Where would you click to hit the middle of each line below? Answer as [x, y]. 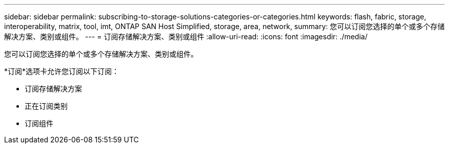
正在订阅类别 [46, 106]
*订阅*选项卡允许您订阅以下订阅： [62, 71]
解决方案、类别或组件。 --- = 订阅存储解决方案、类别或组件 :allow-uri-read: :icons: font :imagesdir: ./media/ [186, 36]
